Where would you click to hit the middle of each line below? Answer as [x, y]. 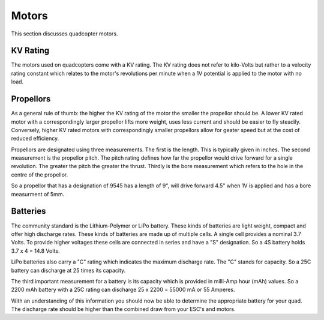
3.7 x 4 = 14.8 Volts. [35, 251]
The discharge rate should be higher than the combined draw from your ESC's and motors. [123, 309]
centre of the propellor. [40, 175]
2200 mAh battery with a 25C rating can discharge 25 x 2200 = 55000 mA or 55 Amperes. [123, 290]
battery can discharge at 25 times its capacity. [68, 270]
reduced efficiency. [35, 139]
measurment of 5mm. [38, 194]
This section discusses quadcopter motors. [64, 34]
